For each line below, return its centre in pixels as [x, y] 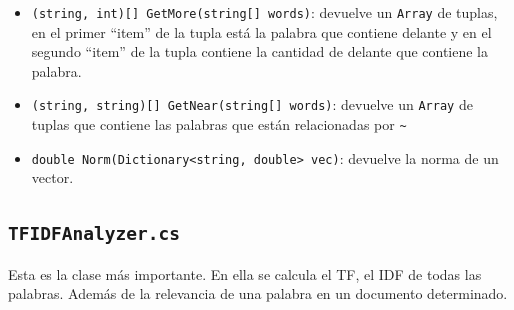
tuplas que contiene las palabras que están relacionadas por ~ [219, 124]
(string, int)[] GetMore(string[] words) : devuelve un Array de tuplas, [264, 12]
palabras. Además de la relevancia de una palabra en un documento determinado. [258, 293]
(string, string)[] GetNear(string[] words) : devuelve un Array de [252, 104]
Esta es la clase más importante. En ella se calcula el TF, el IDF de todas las [245, 273]
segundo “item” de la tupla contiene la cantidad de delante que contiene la [260, 51]
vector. [52, 177]
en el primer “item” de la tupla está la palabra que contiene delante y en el [261, 31]
